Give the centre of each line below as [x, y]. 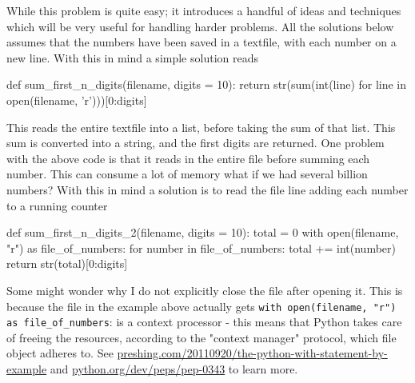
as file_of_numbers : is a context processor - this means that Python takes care [204, 322]
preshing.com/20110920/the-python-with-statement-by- [252, 353]
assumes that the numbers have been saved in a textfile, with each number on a [202, 42]
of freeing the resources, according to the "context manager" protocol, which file [202, 337]
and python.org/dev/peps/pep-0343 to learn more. [174, 369]
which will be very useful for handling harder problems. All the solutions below [200, 26]
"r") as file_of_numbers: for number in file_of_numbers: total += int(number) [201, 247]
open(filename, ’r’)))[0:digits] [77, 100]
